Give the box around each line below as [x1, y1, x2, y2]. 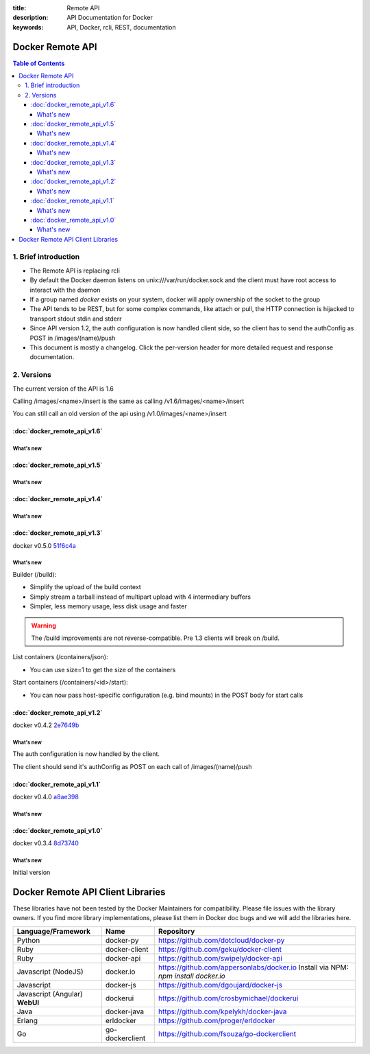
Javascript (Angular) [16, 989, 84, 998]
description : [12, 14, 49, 22]
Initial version [12, 868, 51, 876]
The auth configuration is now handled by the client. [12, 750, 160, 758]
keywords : [12, 23, 44, 31]
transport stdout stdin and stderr [29, 314, 122, 323]
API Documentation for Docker [66, 14, 153, 22]
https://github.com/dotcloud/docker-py [158, 935, 285, 945]
